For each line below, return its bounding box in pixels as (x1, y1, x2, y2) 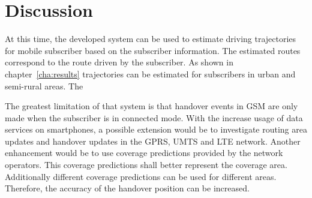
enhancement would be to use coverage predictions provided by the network (5, 146, 283, 159)
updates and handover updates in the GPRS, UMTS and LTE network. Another (5, 134, 301, 147)
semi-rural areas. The (5, 79, 83, 92)
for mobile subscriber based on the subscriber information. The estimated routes (5, 44, 301, 56)
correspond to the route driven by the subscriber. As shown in (5, 56, 233, 68)
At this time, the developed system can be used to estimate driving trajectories (5, 32, 296, 45)
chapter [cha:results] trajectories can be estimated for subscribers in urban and (5, 67, 296, 80)
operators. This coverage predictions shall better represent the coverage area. (5, 158, 287, 171)
